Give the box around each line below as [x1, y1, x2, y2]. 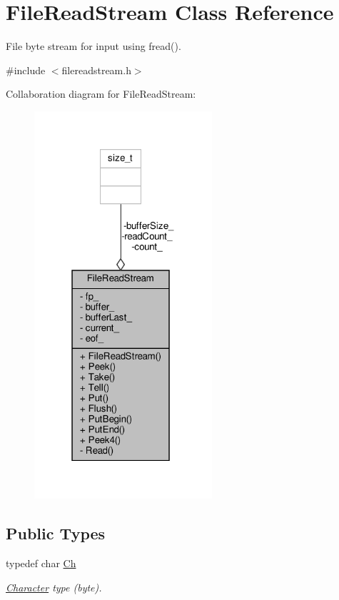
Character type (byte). [6, 579, 102, 594]
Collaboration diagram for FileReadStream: [6, 86, 196, 101]
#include [6, 62, 46, 77]
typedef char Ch [6, 556, 76, 571]
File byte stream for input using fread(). [6, 39, 181, 54]
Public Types [6, 522, 106, 544]
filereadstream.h [61, 62, 131, 77]
